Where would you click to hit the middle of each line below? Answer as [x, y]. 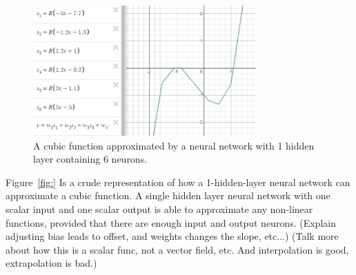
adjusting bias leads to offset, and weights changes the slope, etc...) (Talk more [172, 236]
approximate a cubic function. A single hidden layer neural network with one [168, 195]
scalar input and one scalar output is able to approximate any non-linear [159, 208]
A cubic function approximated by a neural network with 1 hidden [174, 145]
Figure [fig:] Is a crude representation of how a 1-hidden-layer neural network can [178, 182]
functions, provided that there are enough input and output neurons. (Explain [171, 222]
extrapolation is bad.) [51, 263]
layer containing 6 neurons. [90, 159]
